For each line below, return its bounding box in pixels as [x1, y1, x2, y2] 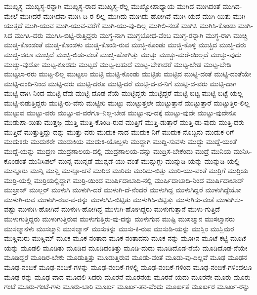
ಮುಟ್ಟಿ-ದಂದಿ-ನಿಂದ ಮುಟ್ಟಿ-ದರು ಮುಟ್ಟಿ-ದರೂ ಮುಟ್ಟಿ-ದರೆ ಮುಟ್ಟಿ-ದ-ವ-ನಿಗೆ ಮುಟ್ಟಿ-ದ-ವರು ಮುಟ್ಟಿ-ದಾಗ [4, 78, 237, 88]
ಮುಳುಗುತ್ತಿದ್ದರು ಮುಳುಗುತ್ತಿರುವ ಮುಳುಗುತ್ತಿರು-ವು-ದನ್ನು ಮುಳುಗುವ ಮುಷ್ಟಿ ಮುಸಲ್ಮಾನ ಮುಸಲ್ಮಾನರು [4, 214, 235, 224]
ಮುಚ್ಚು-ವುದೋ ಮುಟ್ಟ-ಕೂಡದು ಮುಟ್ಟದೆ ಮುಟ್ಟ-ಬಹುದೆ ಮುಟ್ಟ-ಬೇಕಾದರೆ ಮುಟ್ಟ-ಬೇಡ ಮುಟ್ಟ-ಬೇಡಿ [4, 59, 231, 69]
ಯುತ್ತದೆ [4, 20, 23, 31]
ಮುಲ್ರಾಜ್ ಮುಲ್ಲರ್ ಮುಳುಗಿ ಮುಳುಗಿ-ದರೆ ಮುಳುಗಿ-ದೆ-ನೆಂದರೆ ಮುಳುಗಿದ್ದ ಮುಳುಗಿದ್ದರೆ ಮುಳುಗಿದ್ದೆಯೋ [4, 184, 241, 195]
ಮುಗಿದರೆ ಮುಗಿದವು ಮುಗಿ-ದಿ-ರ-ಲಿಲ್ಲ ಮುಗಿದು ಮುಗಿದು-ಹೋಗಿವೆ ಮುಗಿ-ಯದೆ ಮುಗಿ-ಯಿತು [20, 10, 231, 21]
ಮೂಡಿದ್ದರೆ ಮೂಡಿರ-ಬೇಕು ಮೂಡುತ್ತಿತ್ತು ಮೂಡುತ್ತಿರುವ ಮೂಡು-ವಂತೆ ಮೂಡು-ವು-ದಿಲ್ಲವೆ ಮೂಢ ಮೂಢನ [4, 252, 247, 262]
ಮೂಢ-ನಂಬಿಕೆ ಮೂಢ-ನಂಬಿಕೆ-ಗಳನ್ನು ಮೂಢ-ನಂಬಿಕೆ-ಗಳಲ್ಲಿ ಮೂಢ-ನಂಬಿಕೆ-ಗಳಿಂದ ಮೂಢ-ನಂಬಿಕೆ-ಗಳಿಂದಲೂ [4, 262, 252, 272]
